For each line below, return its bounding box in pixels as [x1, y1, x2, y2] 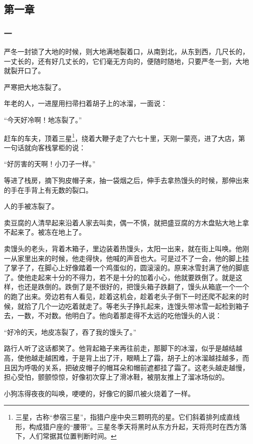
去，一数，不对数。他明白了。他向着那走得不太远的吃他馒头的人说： [4, 310, 222, 321]
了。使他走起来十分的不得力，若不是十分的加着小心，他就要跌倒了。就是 [4, 272, 235, 282]
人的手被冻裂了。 [4, 201, 58, 211]
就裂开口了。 [4, 65, 45, 76]
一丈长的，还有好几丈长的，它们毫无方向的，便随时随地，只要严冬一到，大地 [4, 56, 249, 66]
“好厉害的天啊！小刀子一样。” [4, 159, 96, 169]
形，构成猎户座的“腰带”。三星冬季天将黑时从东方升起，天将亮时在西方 [15, 421, 240, 431]
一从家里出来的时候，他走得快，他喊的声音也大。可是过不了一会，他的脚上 [4, 253, 242, 263]
